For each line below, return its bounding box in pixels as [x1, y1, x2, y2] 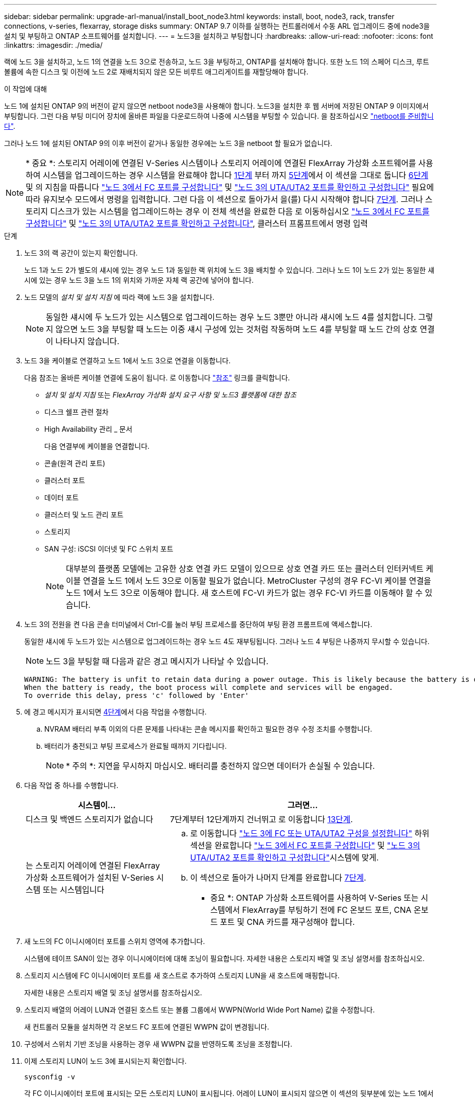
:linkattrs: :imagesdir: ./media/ [4, 41, 103, 49]
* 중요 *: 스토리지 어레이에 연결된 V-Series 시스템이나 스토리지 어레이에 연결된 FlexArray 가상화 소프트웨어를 [26, 158, 416, 168]
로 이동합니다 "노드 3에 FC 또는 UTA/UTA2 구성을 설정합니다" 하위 [190, 828, 430, 838]
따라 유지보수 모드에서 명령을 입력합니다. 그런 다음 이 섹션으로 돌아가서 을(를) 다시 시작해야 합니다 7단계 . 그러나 [26, 194, 423, 204]
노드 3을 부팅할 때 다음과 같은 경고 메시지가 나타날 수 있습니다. [46, 656, 269, 666]
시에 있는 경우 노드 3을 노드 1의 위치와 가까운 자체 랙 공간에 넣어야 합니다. [24, 276, 254, 284]
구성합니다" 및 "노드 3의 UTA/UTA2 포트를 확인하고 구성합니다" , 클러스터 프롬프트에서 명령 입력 [26, 218, 368, 228]
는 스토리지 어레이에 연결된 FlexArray [26, 860, 160, 871]
